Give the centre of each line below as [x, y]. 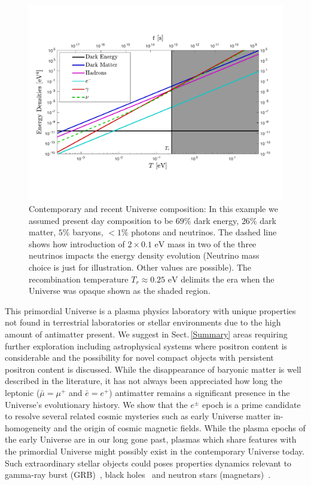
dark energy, [217, 220]
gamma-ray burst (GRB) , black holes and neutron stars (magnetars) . [138, 475]
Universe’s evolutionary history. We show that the [96, 404]
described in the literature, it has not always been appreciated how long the [144, 381]
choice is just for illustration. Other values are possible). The [140, 267]
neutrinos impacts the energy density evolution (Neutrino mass [144, 255]
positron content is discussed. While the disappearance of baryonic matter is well [153, 369]
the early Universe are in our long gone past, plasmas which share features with [151, 439]
